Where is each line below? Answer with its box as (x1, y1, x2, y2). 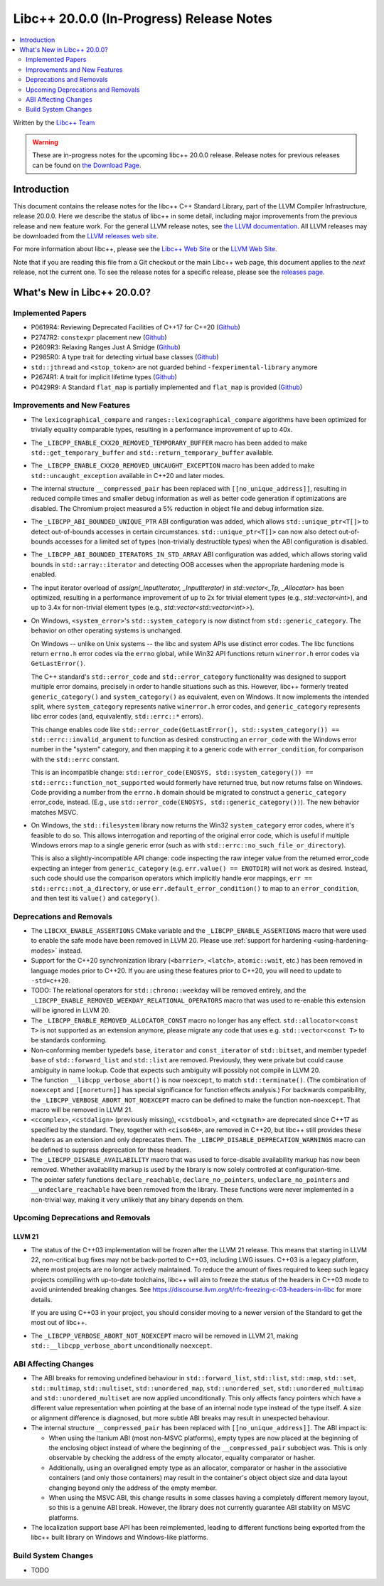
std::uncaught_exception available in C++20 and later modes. (31, 471, 225, 480)
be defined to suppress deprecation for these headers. (31, 1146, 192, 1154)
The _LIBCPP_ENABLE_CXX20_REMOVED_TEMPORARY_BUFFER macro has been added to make (31, 438, 307, 447)
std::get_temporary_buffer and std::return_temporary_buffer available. (31, 448, 274, 457)
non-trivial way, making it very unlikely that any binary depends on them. (31, 1195, 245, 1204)
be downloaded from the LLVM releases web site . (13, 231, 159, 240)
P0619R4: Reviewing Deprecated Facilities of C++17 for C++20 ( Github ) (31, 323, 241, 332)
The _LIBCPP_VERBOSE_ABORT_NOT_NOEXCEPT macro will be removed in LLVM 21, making (31, 1331, 299, 1340)
